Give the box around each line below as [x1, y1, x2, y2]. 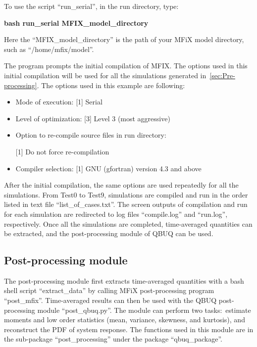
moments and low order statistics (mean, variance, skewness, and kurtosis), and [4, 314, 245, 325]
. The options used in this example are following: [37, 80, 185, 90]
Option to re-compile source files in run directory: [15, 130, 166, 140]
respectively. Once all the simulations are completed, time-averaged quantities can [4, 218, 253, 229]
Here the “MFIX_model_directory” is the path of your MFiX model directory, [4, 34, 244, 45]
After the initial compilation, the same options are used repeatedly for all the [4, 180, 239, 190]
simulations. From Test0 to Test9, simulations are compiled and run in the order [4, 189, 248, 199]
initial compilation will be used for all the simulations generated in [4, 70, 206, 80]
